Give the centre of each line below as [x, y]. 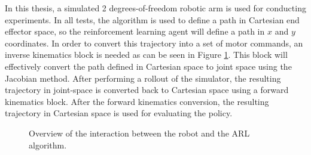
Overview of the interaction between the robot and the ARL [139, 133]
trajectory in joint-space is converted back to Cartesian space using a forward [147, 90]
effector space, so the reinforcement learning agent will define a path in [135, 31]
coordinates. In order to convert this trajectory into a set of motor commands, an [154, 43]
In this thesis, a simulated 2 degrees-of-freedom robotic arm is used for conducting [155, 8]
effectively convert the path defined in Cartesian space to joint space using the [148, 66]
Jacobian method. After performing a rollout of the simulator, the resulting [143, 78]
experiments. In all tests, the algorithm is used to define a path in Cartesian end [152, 19]
